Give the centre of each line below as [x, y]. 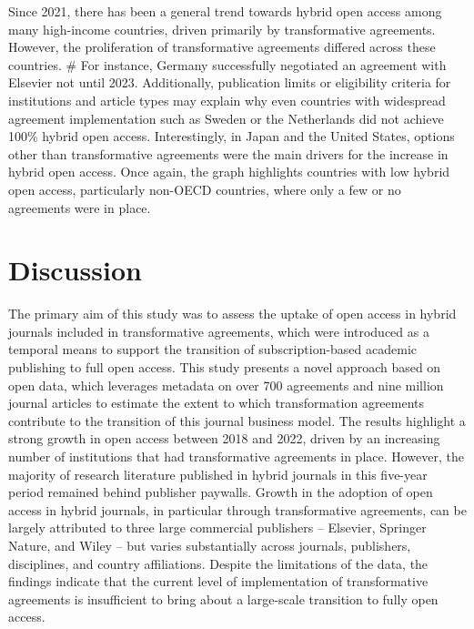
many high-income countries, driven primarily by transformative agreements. [222, 29]
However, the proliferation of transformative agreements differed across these [222, 47]
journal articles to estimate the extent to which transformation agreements [217, 403]
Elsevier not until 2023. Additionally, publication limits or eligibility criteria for [230, 82]
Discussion [75, 270]
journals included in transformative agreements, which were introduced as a [219, 331]
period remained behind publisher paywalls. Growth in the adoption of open [221, 492]
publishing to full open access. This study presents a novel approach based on [225, 367]
